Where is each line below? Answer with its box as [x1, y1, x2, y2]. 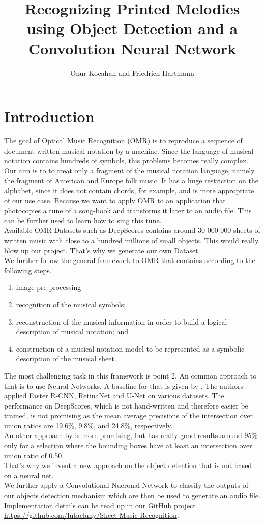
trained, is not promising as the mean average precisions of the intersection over [4, 410, 253, 421]
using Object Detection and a [26, 18, 238, 39]
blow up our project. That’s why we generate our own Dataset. [4, 245, 200, 255]
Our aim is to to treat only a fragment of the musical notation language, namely [4, 165, 255, 176]
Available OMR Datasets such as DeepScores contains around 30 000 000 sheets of [4, 225, 260, 236]
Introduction [4, 106, 95, 127]
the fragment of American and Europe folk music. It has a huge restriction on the [4, 175, 258, 186]
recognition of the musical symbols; [16, 299, 126, 309]
